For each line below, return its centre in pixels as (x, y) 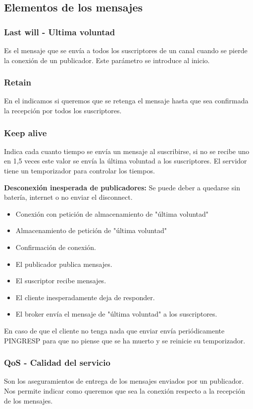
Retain (18, 82)
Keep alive (25, 132)
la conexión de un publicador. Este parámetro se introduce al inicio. (107, 60)
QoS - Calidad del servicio (57, 363)
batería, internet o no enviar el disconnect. (68, 197)
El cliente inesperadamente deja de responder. (85, 297)
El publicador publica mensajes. (64, 264)
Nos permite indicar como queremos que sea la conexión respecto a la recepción (125, 390)
